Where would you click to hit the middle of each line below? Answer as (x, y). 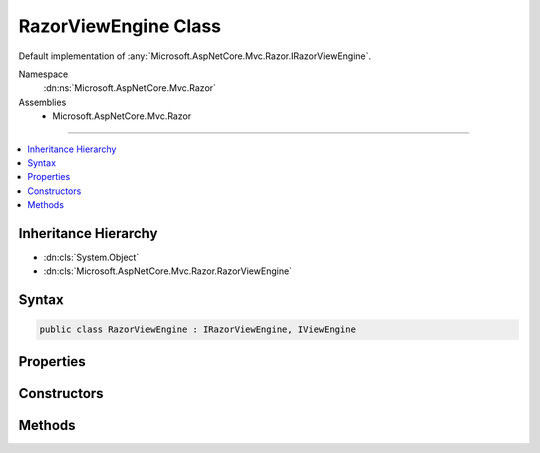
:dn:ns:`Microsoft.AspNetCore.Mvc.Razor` (130, 88)
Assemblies (42, 102)
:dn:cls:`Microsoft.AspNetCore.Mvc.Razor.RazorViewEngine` (168, 271)
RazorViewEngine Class (120, 26)
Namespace (43, 74)
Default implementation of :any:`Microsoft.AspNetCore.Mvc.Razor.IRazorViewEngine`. (195, 56)
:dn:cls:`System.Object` (91, 257)
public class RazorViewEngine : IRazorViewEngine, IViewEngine (198, 329)
